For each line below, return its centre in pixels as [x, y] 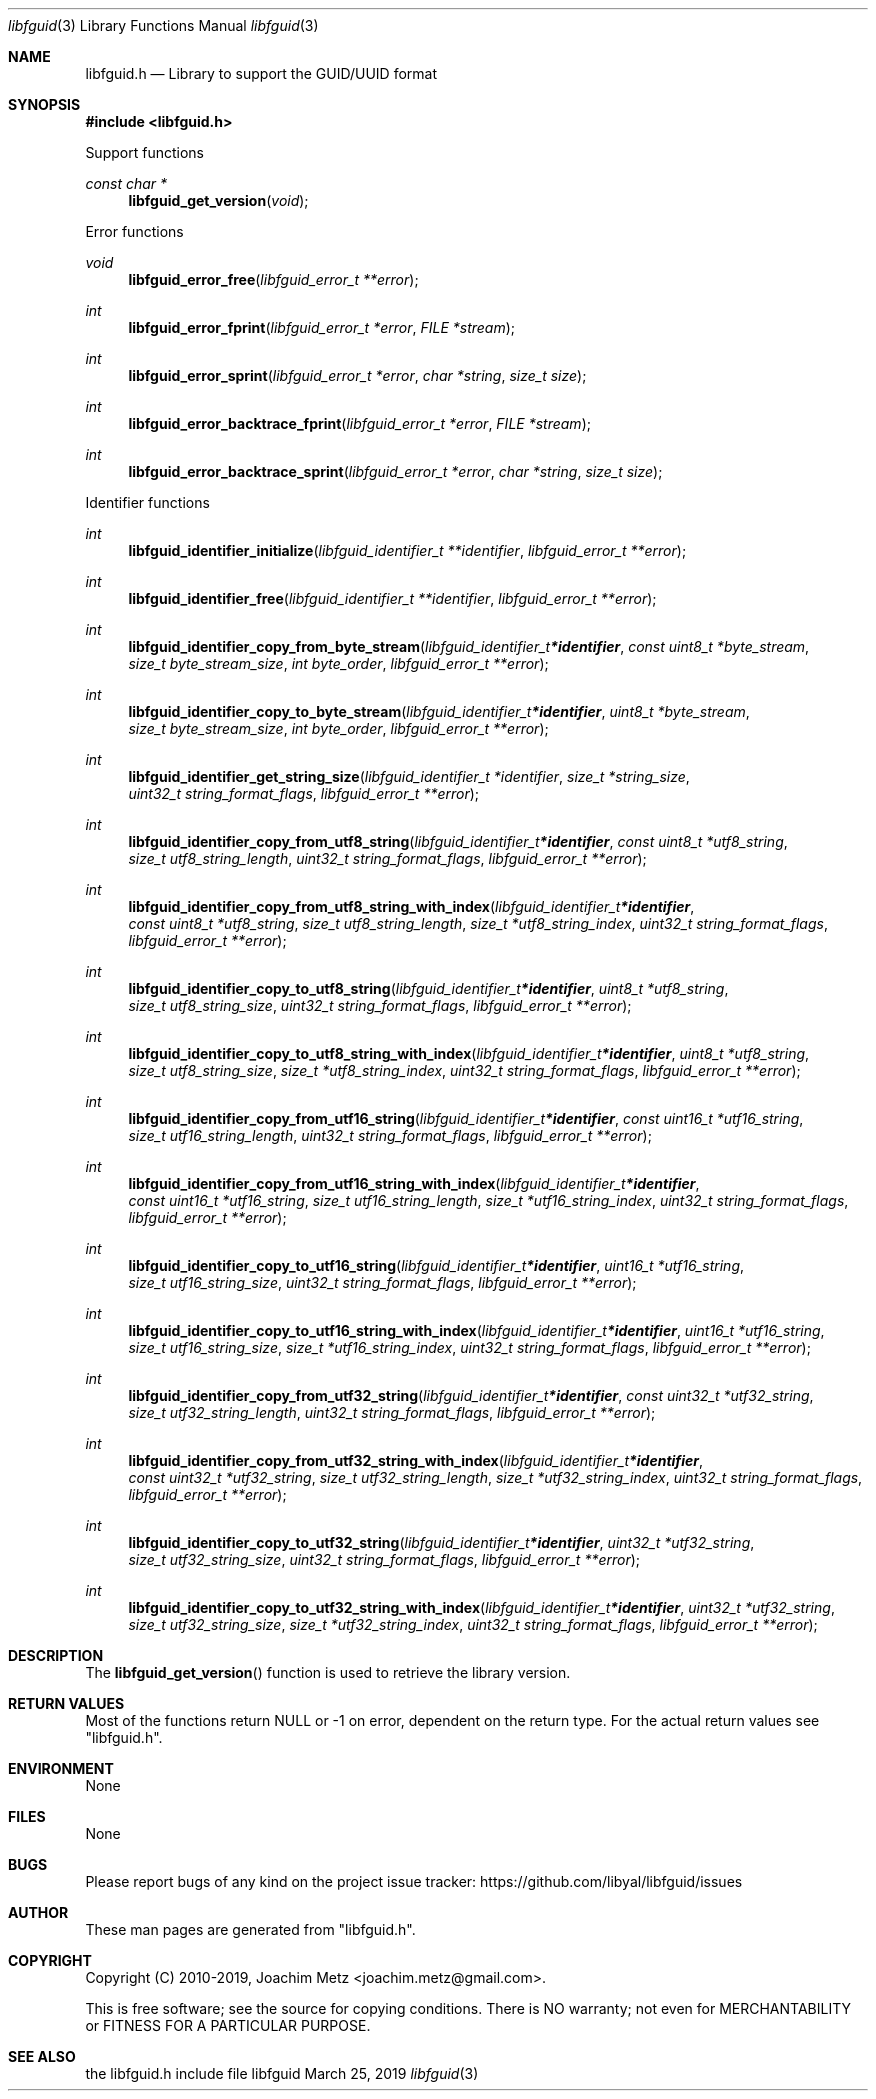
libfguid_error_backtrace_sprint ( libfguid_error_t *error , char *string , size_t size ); [395, 471]
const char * [126, 183]
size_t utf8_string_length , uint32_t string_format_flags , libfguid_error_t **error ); [387, 858]
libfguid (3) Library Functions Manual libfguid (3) [163, 25]
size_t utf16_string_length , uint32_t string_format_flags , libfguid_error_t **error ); [390, 1135]
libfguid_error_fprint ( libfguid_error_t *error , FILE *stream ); [322, 327]
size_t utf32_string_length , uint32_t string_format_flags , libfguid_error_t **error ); [392, 1412]
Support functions [144, 152]
